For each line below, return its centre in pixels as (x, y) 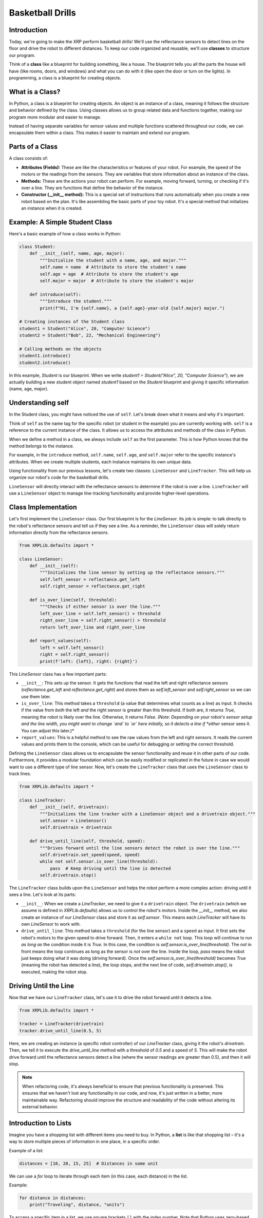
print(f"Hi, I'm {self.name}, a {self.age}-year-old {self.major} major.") (132, 308)
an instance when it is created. (52, 208)
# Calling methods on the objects (60, 349)
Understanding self (39, 403)
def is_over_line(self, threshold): (73, 600)
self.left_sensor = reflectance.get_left (90, 579)
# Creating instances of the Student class (72, 322)
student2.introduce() (45, 362)
